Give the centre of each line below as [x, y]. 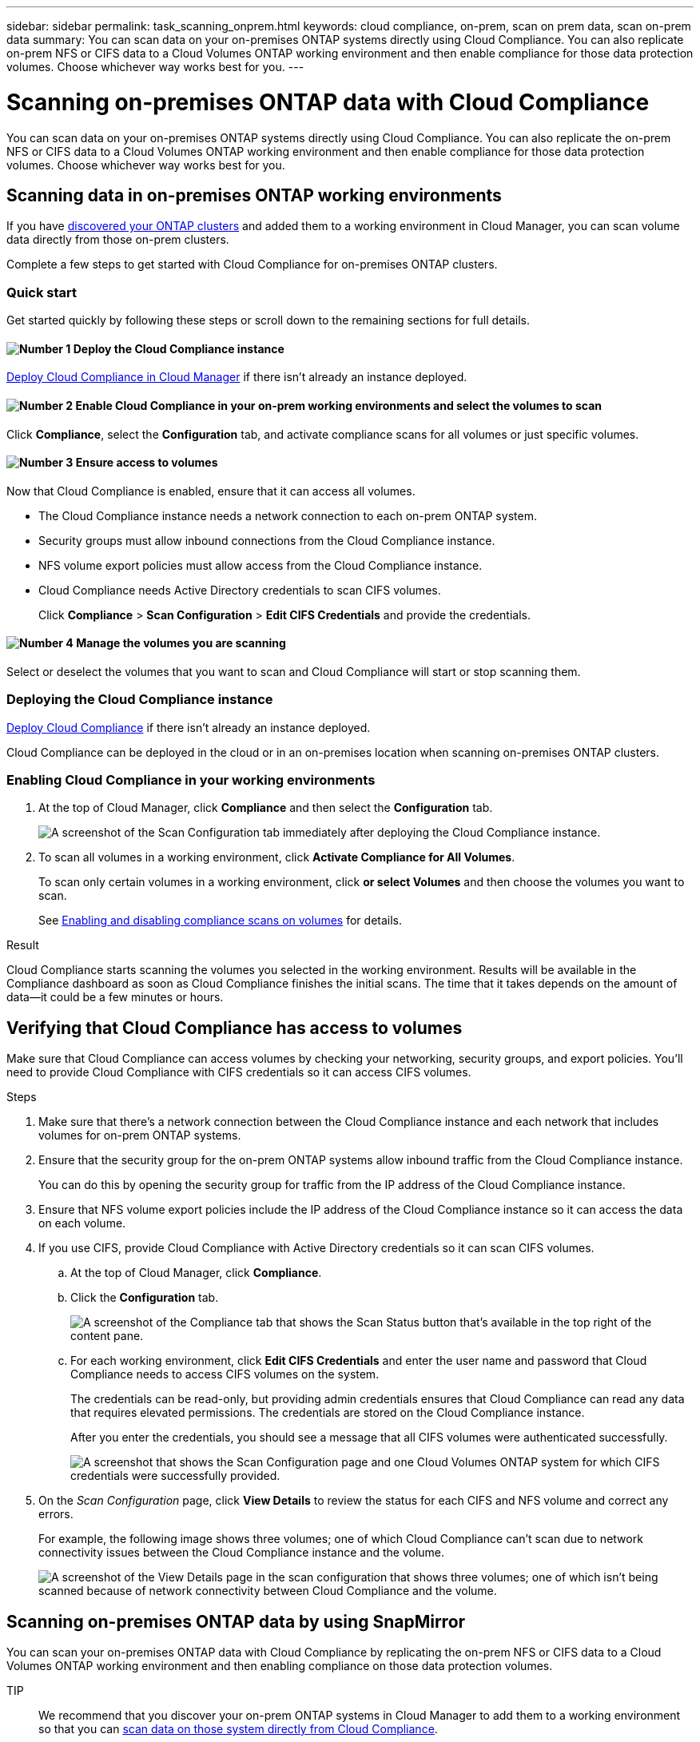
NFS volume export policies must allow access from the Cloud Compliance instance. [261, 565]
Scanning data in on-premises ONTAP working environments [254, 195]
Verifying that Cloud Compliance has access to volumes [235, 1028]
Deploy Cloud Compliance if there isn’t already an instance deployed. [189, 727]
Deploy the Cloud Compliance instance [179, 348]
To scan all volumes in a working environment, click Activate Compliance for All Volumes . [277, 857]
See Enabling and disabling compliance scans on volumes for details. [221, 921]
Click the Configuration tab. [145, 1298]
